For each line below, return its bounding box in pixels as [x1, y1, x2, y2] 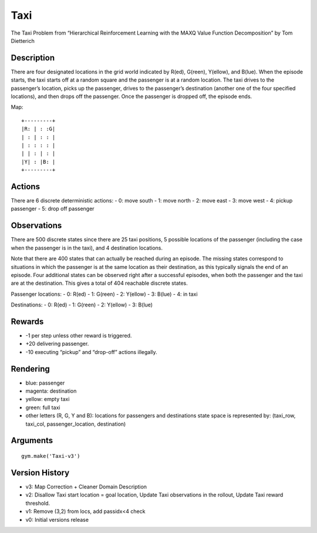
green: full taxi [25, 404, 60, 411]
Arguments [11, 436, 53, 446]
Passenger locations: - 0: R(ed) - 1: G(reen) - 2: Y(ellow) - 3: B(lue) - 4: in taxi [11, 291, 198, 298]
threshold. [25, 500, 50, 507]
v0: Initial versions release [25, 516, 89, 523]
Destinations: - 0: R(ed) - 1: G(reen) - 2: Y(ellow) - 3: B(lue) [11, 301, 153, 308]
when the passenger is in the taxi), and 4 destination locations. [11, 244, 163, 251]
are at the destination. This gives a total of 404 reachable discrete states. [11, 279, 188, 287]
